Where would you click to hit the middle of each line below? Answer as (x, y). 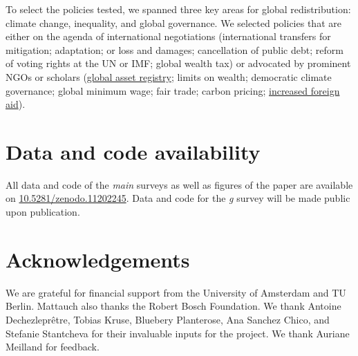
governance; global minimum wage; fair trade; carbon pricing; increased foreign (173, 90)
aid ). (16, 104)
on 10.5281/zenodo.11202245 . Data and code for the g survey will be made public (178, 198)
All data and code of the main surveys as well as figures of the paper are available (179, 184)
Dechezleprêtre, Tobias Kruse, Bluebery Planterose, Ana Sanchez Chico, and (168, 319)
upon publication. (43, 212)
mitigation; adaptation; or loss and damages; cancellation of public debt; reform (175, 49)
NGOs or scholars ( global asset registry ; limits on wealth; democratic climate (169, 76)
